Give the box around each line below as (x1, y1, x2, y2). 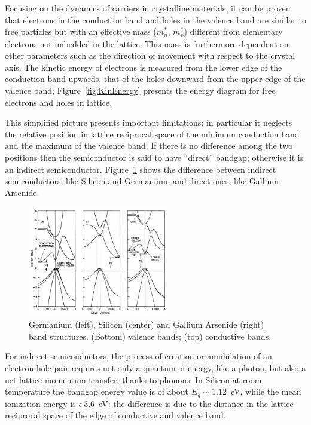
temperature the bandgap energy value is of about (5, 385, 189, 398)
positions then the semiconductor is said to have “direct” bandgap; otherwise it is (5, 151, 304, 163)
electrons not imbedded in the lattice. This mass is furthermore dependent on (5, 37, 289, 50)
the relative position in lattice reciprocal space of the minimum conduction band (5, 127, 300, 140)
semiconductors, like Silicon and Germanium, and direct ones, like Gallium (5, 175, 279, 187)
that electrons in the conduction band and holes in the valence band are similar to (5, 13, 306, 26)
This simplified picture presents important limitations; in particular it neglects (5, 116, 292, 129)
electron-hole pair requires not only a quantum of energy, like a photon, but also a (5, 362, 306, 374)
